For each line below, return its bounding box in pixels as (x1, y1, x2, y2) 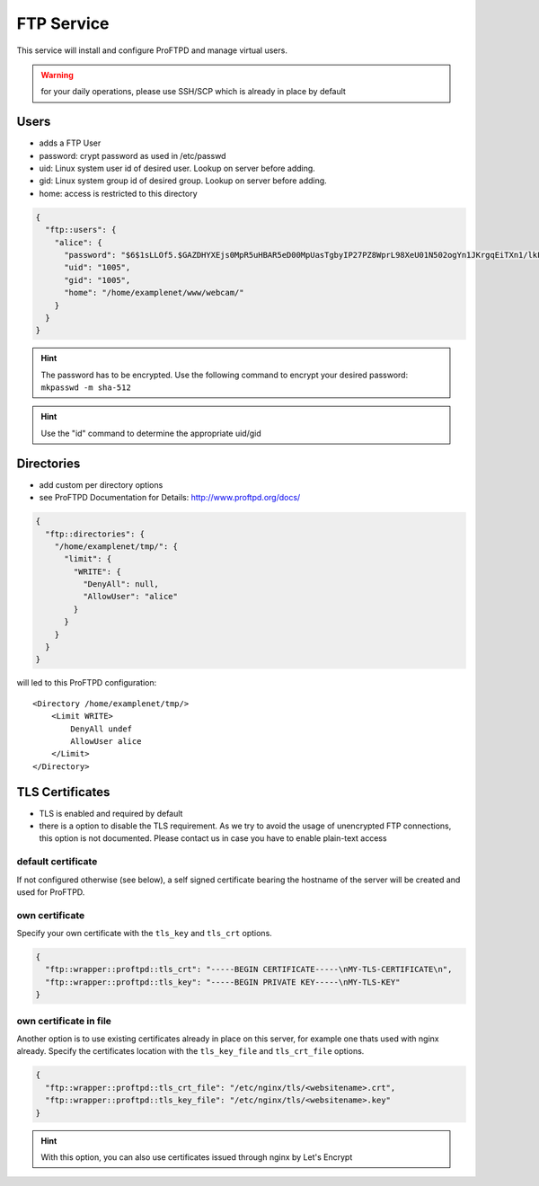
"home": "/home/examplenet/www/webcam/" (64, 288, 244, 298)
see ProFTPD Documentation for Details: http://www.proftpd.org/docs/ (39, 492, 301, 503)
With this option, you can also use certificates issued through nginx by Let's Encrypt (40, 1151, 353, 1163)
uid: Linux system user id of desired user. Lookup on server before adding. (39, 163, 316, 174)
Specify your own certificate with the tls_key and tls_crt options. (16, 928, 273, 939)
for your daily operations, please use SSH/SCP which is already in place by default (40, 86, 346, 97)
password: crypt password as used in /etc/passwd (39, 150, 226, 161)
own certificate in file (16, 1014, 112, 1027)
